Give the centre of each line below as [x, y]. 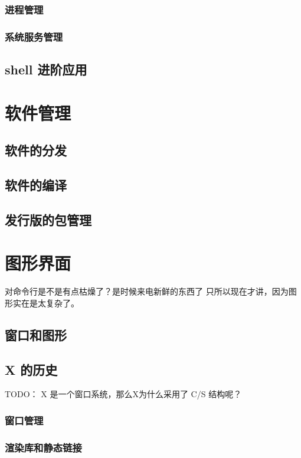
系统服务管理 [34, 36]
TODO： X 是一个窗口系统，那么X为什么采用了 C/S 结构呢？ [123, 394]
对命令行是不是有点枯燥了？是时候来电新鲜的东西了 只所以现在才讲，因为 [147, 291]
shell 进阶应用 [46, 69]
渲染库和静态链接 [43, 447]
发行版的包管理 [48, 219]
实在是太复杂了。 [46, 302]
